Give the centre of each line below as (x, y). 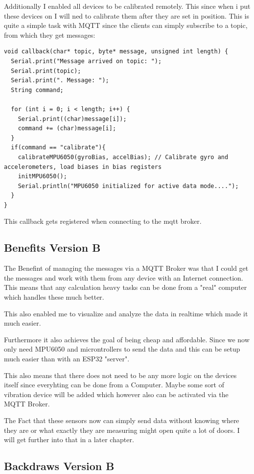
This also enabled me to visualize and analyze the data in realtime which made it (126, 313)
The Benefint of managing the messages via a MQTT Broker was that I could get (126, 268)
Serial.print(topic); (46, 71)
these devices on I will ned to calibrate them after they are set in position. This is (127, 15)
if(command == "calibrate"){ (58, 148)
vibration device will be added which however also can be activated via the (116, 394)
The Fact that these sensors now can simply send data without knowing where (122, 420)
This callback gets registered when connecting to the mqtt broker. (103, 221)
